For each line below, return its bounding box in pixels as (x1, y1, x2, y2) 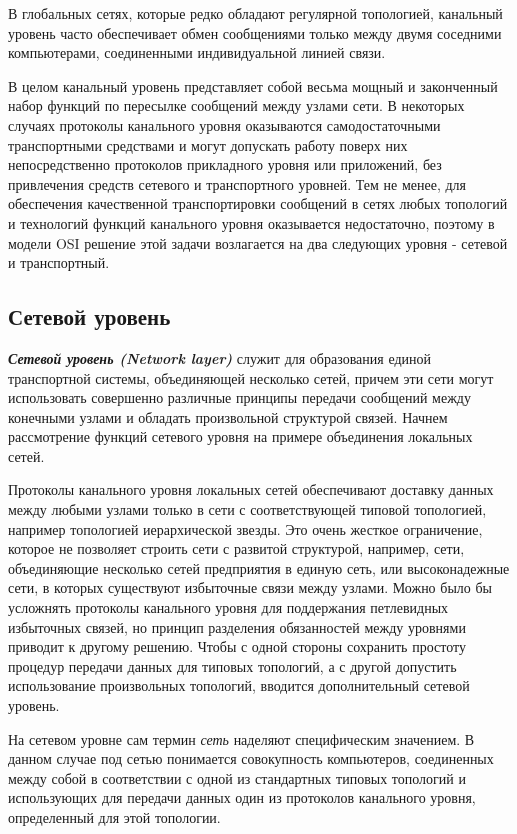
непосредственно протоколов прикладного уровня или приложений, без (8, 154, 442, 175)
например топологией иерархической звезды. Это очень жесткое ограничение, (8, 518, 483, 539)
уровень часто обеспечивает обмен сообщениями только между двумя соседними (8, 22, 502, 43)
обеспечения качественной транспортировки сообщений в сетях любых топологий (8, 193, 508, 214)
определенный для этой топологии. (8, 806, 221, 827)
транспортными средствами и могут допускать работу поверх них (8, 134, 408, 155)
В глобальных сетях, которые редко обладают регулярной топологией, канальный (8, 3, 503, 23)
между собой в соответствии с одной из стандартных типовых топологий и (8, 767, 466, 788)
